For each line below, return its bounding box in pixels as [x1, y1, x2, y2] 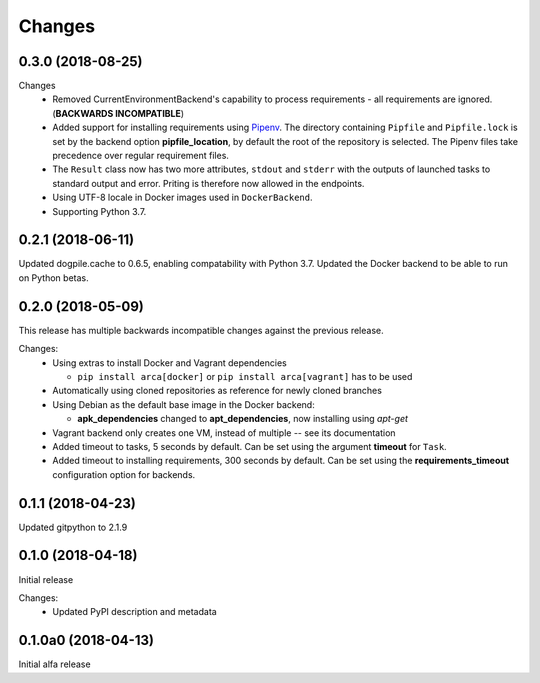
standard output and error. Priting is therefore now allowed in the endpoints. [52, 177, 365, 189]
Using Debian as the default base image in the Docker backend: [52, 398, 315, 410]
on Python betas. [18, 271, 89, 284]
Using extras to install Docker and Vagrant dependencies [52, 356, 287, 369]
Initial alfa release [18, 658, 91, 670]
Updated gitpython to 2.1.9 [18, 521, 128, 533]
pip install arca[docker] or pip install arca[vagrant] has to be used [77, 370, 413, 382]
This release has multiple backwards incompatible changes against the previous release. [18, 324, 384, 336]
